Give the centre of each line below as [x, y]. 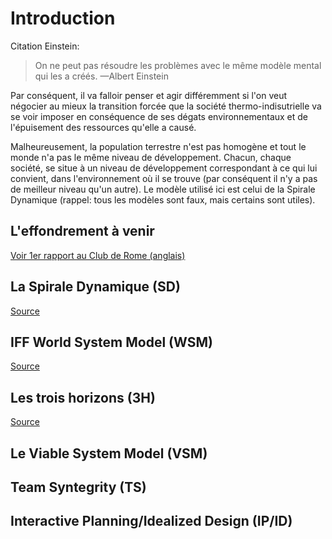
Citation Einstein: [45, 46]
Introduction [63, 18]
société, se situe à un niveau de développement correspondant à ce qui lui [164, 168]
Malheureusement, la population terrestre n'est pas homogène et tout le [158, 146]
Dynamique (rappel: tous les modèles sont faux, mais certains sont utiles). [163, 199]
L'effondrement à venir [82, 231]
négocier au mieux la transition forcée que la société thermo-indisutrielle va [166, 106]
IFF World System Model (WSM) [111, 342]
